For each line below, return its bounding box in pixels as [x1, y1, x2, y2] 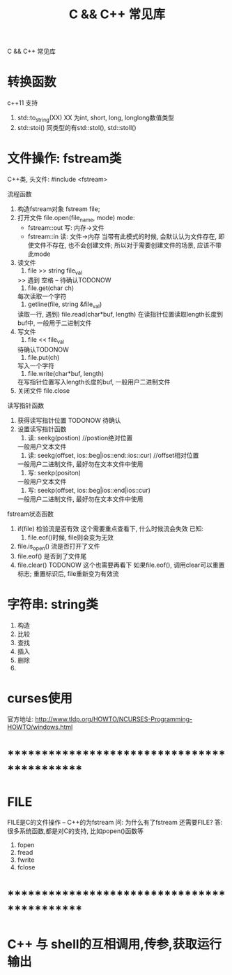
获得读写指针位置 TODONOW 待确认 [17, 417, 121, 425]
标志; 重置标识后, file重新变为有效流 [17, 569, 120, 577]
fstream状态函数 [7, 510, 54, 518]
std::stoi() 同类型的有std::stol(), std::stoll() [17, 123, 137, 131]
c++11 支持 [7, 99, 38, 107]
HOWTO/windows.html [7, 723, 73, 731]
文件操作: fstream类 [7, 151, 122, 166]
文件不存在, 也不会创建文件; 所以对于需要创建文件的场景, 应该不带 [33, 240, 222, 249]
